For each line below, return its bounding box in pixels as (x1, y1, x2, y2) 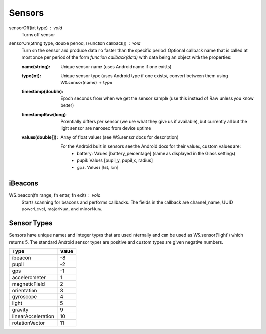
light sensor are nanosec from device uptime (60, 125, 151, 131)
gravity (12, 306, 29, 313)
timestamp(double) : (21, 88, 64, 94)
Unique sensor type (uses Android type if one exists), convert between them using (60, 72, 228, 79)
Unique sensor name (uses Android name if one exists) (60, 63, 172, 69)
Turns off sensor (21, 31, 55, 37)
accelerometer (12, 274, 46, 281)
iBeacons (9, 179, 39, 188)
